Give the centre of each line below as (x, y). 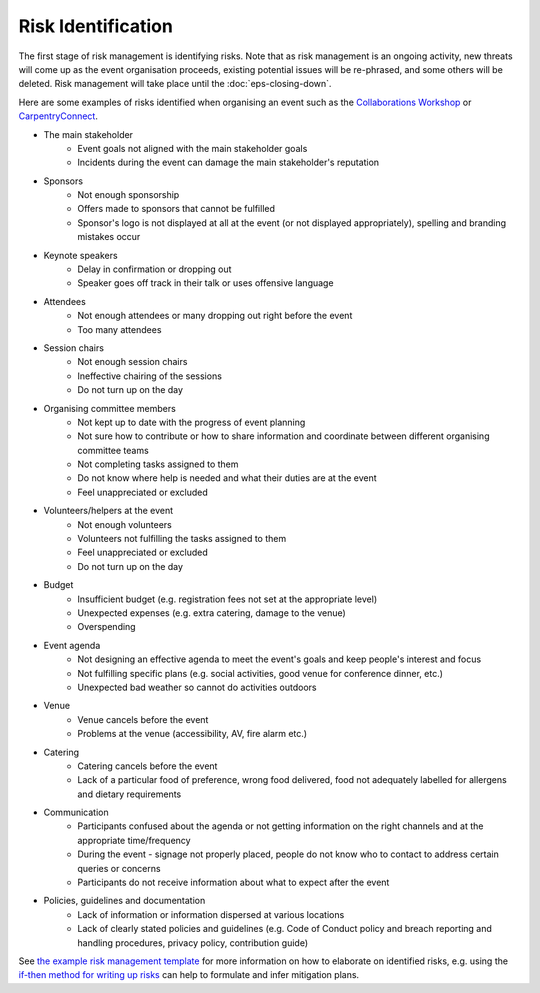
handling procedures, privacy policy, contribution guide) (193, 942)
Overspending (106, 627)
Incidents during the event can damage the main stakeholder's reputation (228, 162)
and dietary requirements (129, 794)
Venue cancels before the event (143, 719)
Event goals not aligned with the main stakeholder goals (192, 148)
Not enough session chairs (132, 362)
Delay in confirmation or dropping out (154, 269)
